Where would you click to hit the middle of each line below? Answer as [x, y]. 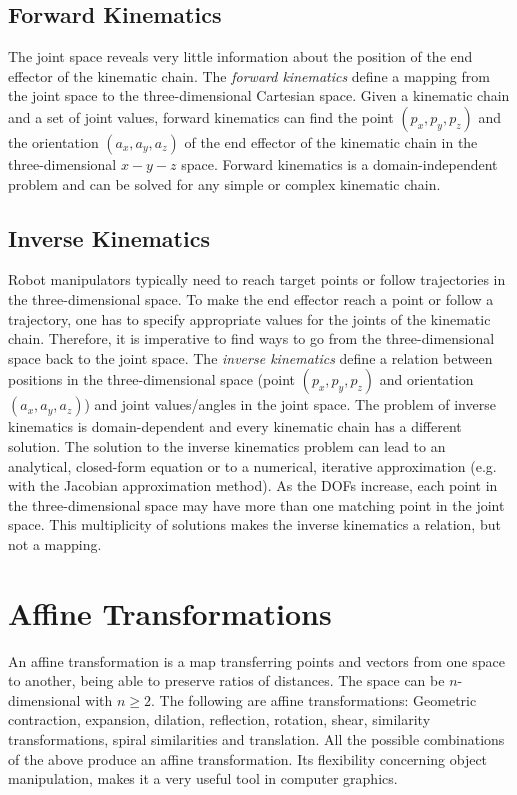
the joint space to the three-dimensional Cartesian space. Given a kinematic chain [259, 95]
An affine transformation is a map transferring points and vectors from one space [256, 660]
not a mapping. [55, 543]
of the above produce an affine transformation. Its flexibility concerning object [248, 758]
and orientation [426, 379]
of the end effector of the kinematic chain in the [331, 141]
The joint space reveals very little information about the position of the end [240, 56]
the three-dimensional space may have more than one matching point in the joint [256, 504]
